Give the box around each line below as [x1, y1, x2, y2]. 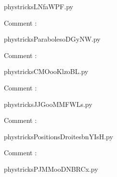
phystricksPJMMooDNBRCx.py [4, 163, 98, 174]
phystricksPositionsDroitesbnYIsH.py [4, 131, 113, 141]
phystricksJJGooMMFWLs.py [4, 99, 92, 109]
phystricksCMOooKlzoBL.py [4, 66, 89, 76]
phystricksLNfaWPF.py [4, 1, 73, 11]
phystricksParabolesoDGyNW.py [4, 34, 101, 44]
